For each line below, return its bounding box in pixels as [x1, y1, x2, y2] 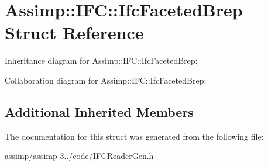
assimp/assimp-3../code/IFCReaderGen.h [5, 150, 154, 162]
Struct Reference [5, 20, 144, 44]
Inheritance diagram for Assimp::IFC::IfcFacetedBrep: [5, 54, 198, 67]
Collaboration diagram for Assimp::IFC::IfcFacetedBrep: [5, 74, 207, 86]
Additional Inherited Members [5, 102, 194, 120]
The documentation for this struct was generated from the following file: [5, 130, 264, 142]
